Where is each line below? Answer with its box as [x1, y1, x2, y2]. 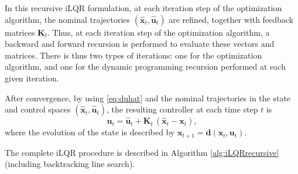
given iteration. [5, 71, 59, 84]
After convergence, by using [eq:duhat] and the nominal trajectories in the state [5, 91, 291, 104]
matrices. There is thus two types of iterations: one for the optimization [5, 49, 262, 61]
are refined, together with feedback [169, 13, 294, 25]
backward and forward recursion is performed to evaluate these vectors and [5, 37, 275, 50]
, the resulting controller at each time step [107, 103, 258, 115]
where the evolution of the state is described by [5, 126, 175, 138]
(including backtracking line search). [5, 158, 135, 170]
